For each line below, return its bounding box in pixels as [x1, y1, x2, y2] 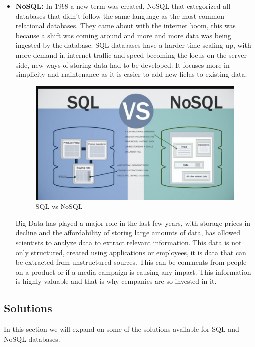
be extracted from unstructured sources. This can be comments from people [15, 257, 247, 267]
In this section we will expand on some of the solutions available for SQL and [4, 324, 239, 334]
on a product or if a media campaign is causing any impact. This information [15, 266, 251, 277]
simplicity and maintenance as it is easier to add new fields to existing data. [15, 69, 247, 79]
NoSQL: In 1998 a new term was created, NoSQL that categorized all [15, 1, 231, 11]
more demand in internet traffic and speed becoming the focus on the [15, 49, 227, 60]
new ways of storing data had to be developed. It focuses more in [31, 59, 230, 69]
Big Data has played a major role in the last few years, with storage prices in [15, 217, 251, 228]
